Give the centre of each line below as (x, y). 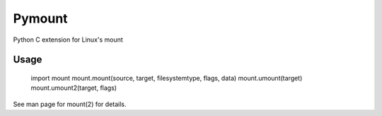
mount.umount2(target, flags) (74, 88)
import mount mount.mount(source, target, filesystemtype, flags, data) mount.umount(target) (167, 78)
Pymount (40, 18)
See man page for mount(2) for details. (70, 104)
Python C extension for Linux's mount (68, 40)
